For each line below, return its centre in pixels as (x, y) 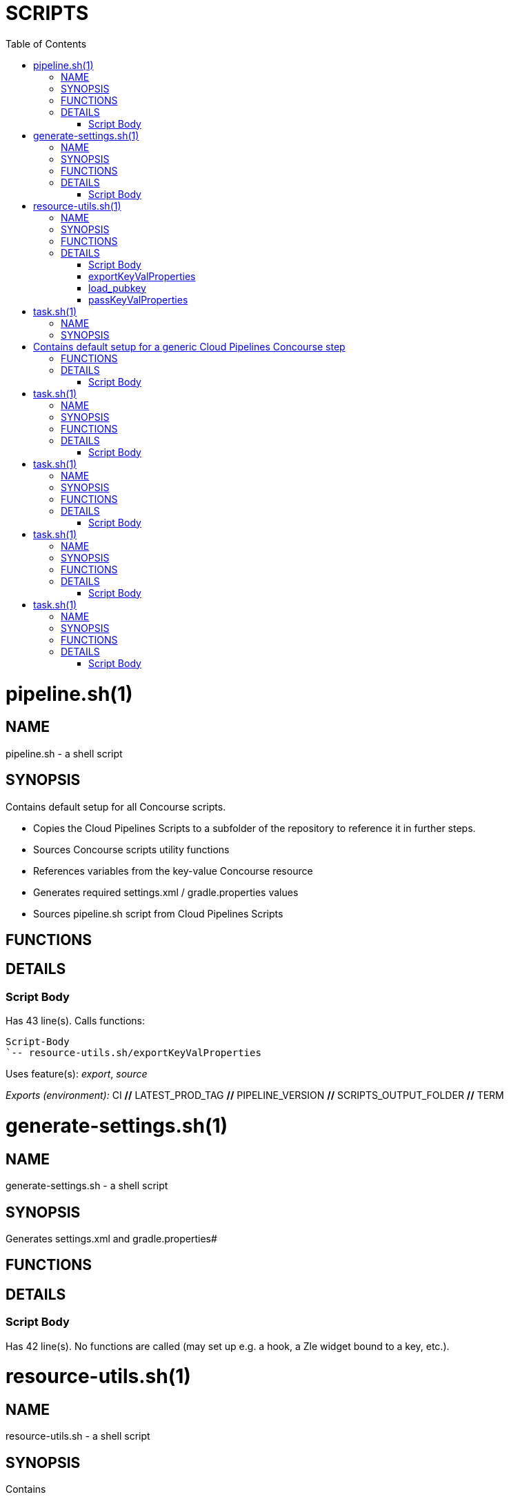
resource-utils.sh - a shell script (78, 1436)
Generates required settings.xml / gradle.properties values (166, 892)
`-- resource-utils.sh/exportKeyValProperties (133, 1053)
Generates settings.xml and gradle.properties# (111, 1238)
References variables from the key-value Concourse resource (173, 871)
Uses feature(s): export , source (77, 1074)
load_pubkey (117, 288)
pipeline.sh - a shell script (64, 753)
